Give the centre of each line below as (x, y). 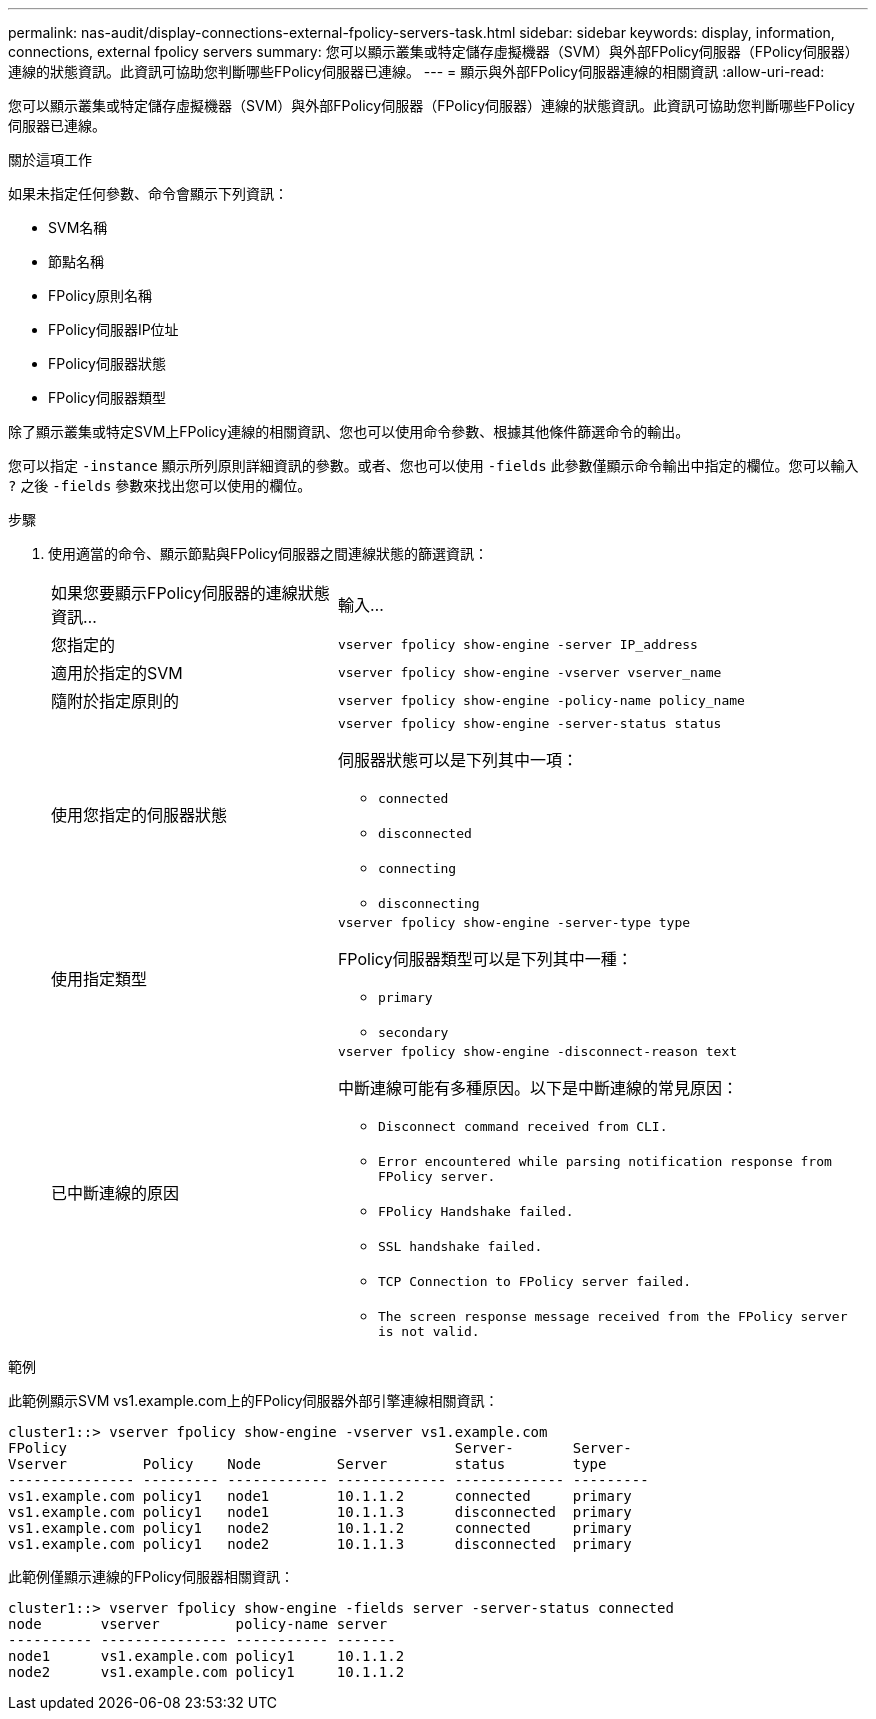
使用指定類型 (99, 978)
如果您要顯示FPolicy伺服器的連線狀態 (190, 593)
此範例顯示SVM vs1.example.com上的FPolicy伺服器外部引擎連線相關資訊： (253, 1400)
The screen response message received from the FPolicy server (612, 1316)
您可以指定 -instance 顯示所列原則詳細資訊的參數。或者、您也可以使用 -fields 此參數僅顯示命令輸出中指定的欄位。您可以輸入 (433, 465)
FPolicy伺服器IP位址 (113, 329)
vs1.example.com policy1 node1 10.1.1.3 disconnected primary (320, 1512)
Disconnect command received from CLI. (522, 1126)
